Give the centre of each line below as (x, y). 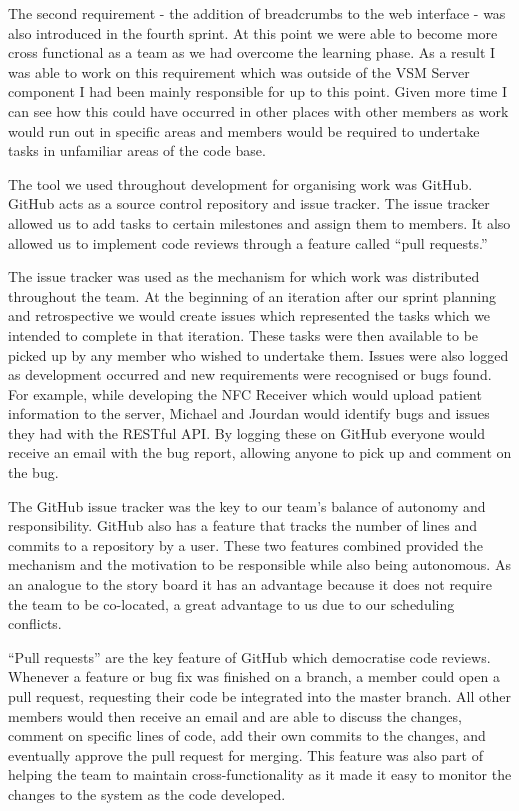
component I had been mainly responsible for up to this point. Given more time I (258, 91)
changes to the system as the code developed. (147, 793)
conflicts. (35, 623)
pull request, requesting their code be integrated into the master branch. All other (259, 696)
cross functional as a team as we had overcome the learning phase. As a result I (252, 52)
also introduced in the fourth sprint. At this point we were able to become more (253, 32)
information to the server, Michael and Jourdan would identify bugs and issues (249, 413)
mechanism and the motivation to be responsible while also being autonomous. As (259, 564)
